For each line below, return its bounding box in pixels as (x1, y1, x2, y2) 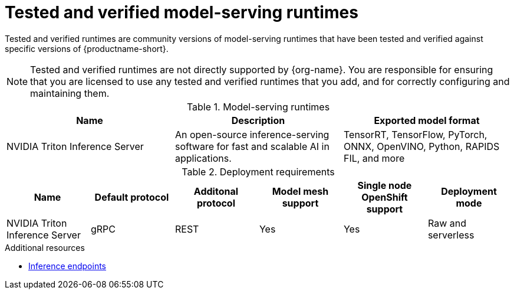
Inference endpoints (28, 260, 107, 271)
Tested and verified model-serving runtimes (5, 2, 358, 22)
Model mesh (272, 185, 329, 197)
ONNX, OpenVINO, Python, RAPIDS (343, 140, 500, 152)
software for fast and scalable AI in (174, 140, 330, 152)
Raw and (427, 217, 466, 229)
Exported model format (374, 114, 480, 126)
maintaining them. (30, 87, 110, 99)
